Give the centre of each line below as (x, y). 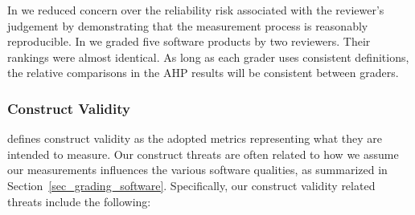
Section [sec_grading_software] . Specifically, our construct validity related (191, 185)
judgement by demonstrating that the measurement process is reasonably (188, 25)
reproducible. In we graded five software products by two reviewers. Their (189, 41)
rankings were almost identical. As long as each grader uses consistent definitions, (208, 57)
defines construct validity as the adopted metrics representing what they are (195, 138)
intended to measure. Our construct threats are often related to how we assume (203, 154)
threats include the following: (79, 201)
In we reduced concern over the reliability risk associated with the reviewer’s (196, 10)
